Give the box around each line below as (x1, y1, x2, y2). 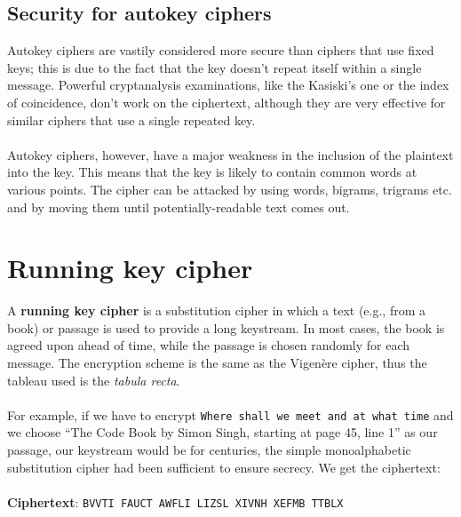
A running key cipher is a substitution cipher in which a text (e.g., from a (7, 301, 425, 320)
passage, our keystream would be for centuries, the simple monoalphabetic (7, 441, 411, 459)
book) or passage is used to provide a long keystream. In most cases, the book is (7, 318, 445, 337)
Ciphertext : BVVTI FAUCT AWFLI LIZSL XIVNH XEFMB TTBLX (7, 492, 344, 511)
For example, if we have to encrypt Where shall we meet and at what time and (7, 405, 454, 424)
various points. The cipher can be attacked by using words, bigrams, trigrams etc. (7, 179, 452, 198)
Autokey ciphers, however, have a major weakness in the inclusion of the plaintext (7, 145, 454, 163)
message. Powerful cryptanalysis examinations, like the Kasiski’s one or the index (7, 76, 449, 94)
